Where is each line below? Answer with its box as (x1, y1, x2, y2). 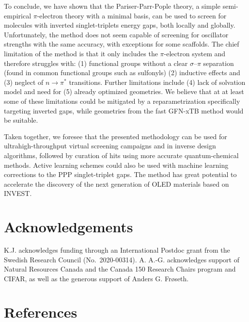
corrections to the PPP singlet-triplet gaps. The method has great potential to (4, 169, 237, 179)
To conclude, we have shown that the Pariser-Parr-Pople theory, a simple (4, 1, 221, 11)
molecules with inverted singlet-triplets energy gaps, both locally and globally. (4, 20, 235, 30)
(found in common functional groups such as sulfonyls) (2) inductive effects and (4, 67, 240, 78)
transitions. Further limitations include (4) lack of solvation (69, 77, 246, 87)
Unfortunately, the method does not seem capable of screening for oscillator (4, 29, 229, 39)
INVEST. (4, 188, 32, 198)
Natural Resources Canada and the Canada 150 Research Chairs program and (4, 264, 236, 274)
